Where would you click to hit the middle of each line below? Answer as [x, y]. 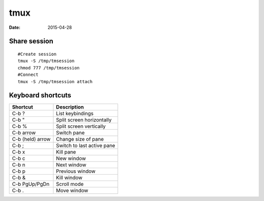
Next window [71, 165]
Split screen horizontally [84, 120]
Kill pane [66, 152]
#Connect [28, 75]
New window [71, 158]
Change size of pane [80, 139]
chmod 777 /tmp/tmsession [49, 68]
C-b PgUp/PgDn [31, 184]
